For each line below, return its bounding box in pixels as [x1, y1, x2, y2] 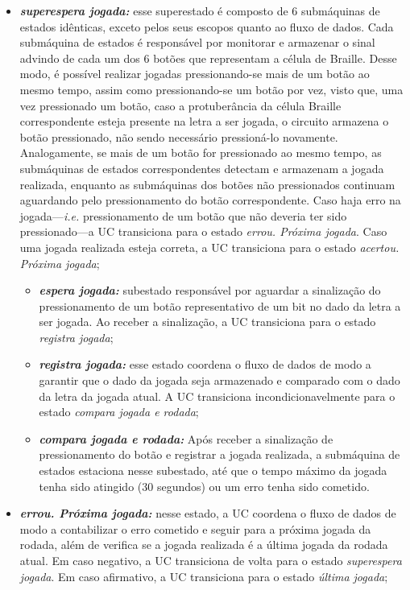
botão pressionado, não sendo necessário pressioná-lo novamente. [19, 128, 338, 145]
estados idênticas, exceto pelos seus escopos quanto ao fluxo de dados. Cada [19, 18, 394, 35]
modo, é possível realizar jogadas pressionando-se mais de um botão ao [19, 65, 370, 82]
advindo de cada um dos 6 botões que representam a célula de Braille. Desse [19, 49, 397, 66]
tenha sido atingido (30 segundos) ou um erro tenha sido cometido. [39, 477, 370, 494]
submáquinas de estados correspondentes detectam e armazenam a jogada [19, 159, 384, 176]
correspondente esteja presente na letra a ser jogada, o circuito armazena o [19, 113, 389, 130]
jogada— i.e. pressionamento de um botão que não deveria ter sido [19, 207, 347, 224]
